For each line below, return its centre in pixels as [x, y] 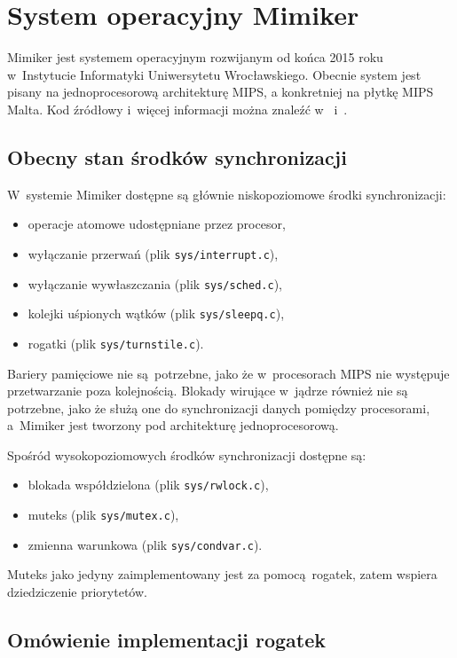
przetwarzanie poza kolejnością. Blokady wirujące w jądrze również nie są [208, 391]
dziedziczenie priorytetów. [77, 592]
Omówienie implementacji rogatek [167, 640]
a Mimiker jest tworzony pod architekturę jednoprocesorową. [173, 425]
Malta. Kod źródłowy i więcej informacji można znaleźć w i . [177, 109]
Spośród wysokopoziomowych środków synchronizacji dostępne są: [187, 454]
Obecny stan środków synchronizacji [177, 157]
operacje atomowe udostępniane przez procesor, [157, 224]
